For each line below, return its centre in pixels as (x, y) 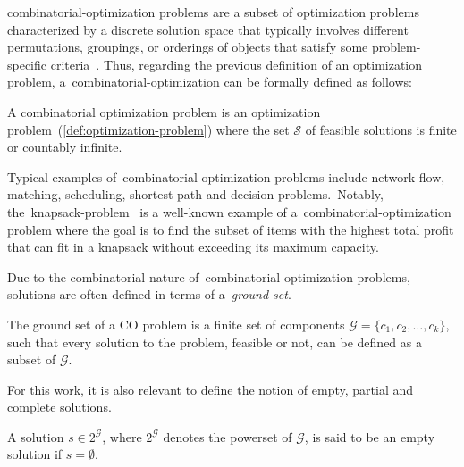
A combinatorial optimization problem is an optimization (164, 111)
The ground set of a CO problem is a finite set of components (176, 324)
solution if (35, 454)
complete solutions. (59, 407)
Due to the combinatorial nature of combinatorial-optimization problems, (209, 276)
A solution (36, 436)
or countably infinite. (65, 147)
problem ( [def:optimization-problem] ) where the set (148, 129)
